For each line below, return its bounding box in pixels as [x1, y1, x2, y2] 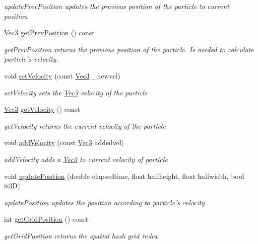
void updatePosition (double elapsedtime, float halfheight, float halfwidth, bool [4, 170, 244, 181]
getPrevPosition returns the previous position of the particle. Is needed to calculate [4, 44, 254, 54]
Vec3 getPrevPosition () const [4, 27, 95, 38]
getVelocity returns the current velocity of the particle [4, 120, 166, 131]
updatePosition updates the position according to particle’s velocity [4, 197, 205, 207]
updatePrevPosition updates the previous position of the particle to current [4, 1, 229, 11]
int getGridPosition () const [4, 214, 89, 224]
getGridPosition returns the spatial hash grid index [4, 230, 158, 241]
